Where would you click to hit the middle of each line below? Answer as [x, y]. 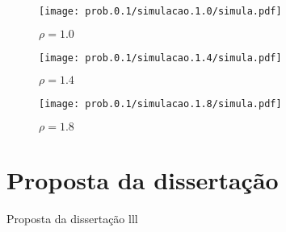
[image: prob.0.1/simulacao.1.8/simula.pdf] [160, 104]
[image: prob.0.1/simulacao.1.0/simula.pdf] [160, 11]
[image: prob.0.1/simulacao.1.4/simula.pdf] [160, 58]
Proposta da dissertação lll [72, 219]
